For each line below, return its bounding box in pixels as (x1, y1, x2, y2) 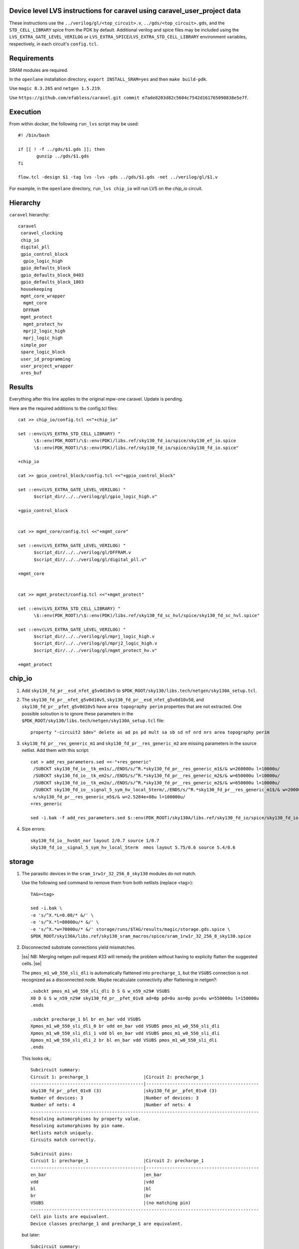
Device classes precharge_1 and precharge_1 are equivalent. (30, 1221, 183, 1227)
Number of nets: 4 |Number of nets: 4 (30, 1102, 191, 1108)
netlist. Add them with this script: (21, 747, 90, 753)
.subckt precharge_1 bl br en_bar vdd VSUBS (30, 1016, 142, 1022)
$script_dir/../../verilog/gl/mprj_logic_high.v (33, 633, 155, 639)
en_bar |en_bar (30, 1172, 162, 1178)
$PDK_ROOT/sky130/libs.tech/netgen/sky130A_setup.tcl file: (21, 717, 164, 724)
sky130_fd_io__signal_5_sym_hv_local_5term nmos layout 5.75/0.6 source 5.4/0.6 (30, 844, 236, 850)
